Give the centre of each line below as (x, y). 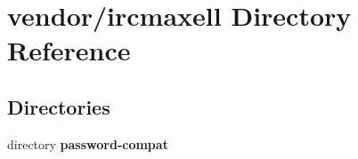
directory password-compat (88, 143)
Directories (59, 106)
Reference (69, 50)
